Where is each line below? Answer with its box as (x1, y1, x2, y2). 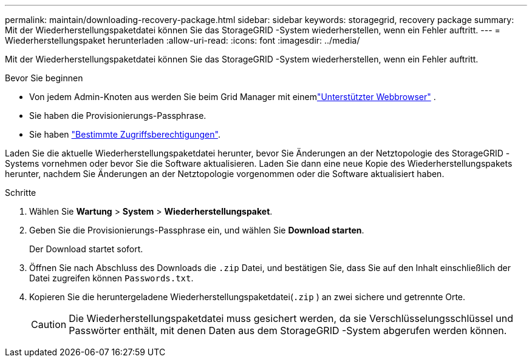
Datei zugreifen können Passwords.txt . (29, 273, 194, 283)
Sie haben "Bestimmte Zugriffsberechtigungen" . (29, 129, 220, 139)
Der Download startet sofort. (29, 244, 143, 254)
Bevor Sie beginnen (5, 73, 83, 83)
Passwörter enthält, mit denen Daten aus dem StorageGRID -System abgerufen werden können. (69, 324, 507, 337)
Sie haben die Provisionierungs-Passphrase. (29, 110, 206, 121)
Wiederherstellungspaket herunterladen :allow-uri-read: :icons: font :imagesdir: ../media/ (5, 35, 360, 45)
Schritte (5, 187, 36, 198)
